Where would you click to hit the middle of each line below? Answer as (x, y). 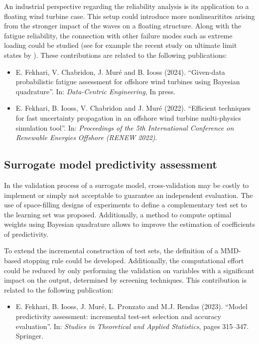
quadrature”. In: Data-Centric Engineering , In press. (96, 91)
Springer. (30, 336)
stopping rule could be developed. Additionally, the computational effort (133, 260)
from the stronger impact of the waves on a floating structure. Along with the (123, 26)
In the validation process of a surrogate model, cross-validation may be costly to (127, 185)
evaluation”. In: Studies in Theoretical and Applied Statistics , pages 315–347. (132, 326)
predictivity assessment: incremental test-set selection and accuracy (118, 316)
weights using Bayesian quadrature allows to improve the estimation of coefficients (129, 224)
